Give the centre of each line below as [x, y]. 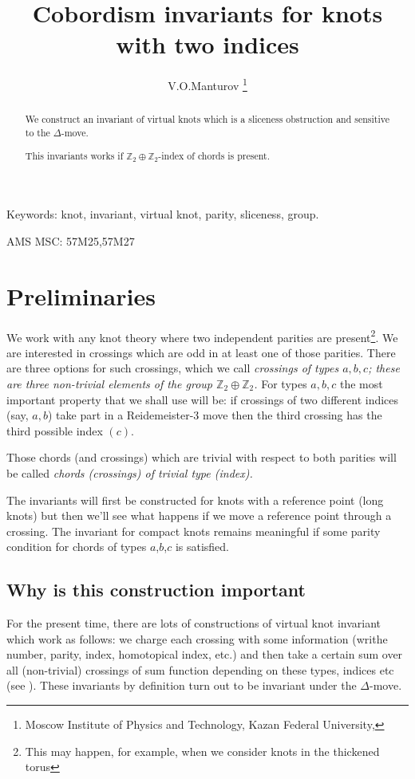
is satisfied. [202, 547]
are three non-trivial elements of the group [110, 383]
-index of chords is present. [214, 155]
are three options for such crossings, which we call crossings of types [173, 368]
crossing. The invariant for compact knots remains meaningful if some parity [194, 531]
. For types [281, 383]
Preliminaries [81, 295]
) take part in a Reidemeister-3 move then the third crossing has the [215, 415]
